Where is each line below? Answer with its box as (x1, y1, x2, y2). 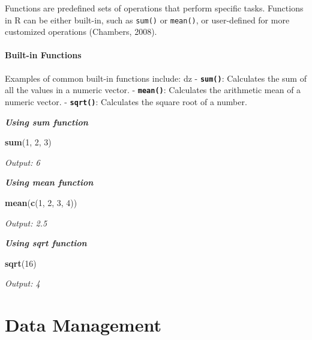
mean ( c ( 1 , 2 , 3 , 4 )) (5, 196, 77, 208)
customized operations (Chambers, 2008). (5, 25, 157, 38)
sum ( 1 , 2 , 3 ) (5, 136, 52, 148)
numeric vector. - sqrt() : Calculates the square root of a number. (5, 95, 247, 108)
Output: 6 (5, 156, 40, 168)
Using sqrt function (5, 237, 87, 249)
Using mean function (5, 176, 94, 189)
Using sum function (5, 115, 88, 128)
